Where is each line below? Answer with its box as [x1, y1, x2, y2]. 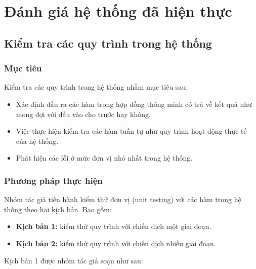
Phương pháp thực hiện [4, 174, 103, 186]
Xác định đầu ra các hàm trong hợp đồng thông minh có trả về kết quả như [16, 98, 252, 109]
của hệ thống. [16, 135, 59, 146]
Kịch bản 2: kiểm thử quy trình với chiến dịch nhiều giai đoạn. [16, 238, 216, 248]
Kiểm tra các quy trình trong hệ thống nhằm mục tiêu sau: [4, 82, 188, 92]
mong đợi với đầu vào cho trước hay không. [16, 108, 151, 119]
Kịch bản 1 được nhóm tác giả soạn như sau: [4, 255, 143, 265]
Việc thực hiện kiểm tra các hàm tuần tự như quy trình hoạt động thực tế [16, 126, 247, 136]
